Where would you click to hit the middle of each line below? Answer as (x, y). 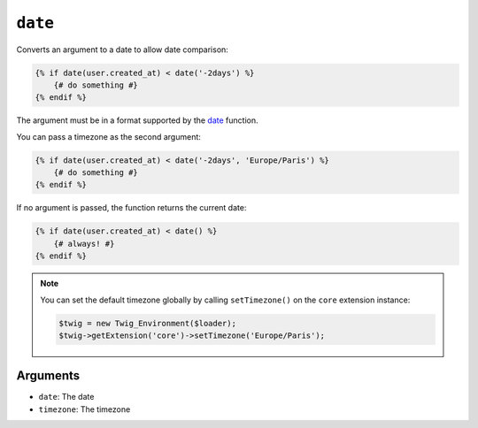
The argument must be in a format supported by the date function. (137, 120)
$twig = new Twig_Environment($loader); (147, 323)
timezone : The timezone (85, 409)
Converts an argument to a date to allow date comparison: (123, 50)
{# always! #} (84, 244)
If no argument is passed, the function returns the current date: (131, 208)
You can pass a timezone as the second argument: (108, 136)
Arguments (48, 376)
